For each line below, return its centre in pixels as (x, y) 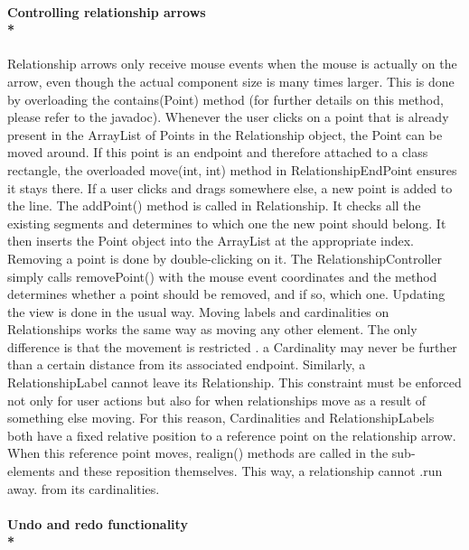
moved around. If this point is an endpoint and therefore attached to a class (218, 152)
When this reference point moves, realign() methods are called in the (198, 453)
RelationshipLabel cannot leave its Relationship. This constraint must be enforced (234, 382)
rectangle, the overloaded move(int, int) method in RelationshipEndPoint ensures (232, 169)
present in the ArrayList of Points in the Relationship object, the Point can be (225, 134)
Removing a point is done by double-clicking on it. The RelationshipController (225, 258)
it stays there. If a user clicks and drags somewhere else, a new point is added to (230, 187)
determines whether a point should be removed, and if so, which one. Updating (226, 294)
